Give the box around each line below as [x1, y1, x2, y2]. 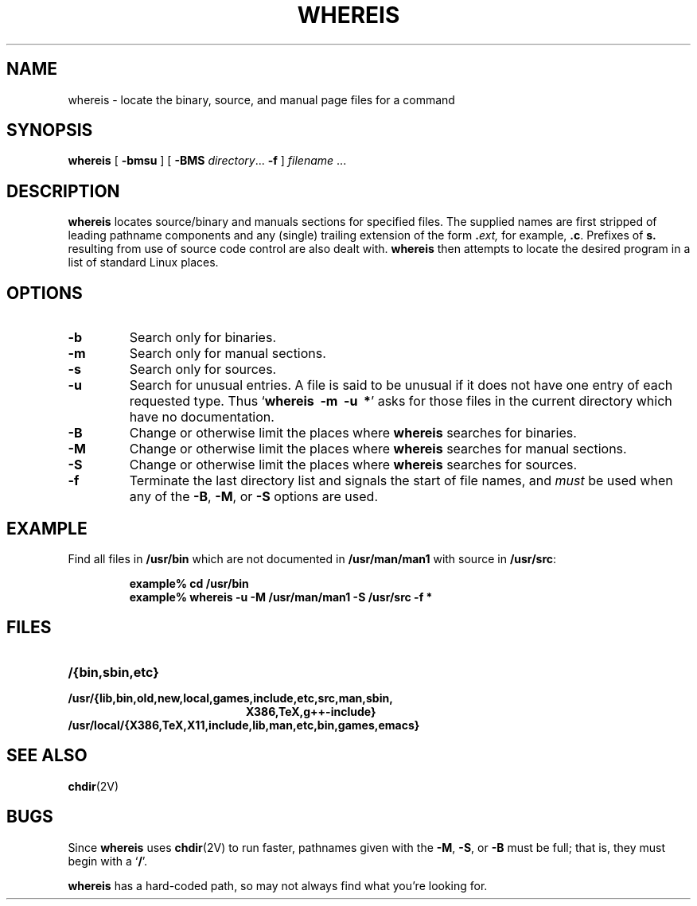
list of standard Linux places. [68, 255, 219, 270]
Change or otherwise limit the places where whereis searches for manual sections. [129, 441, 627, 457]
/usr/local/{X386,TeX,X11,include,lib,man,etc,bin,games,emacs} [68, 717, 420, 732]
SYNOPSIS [6, 120, 93, 141]
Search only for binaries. [129, 329, 276, 346]
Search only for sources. [129, 361, 277, 378]
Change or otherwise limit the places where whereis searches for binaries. [129, 425, 577, 441]
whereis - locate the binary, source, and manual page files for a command [68, 92, 455, 107]
